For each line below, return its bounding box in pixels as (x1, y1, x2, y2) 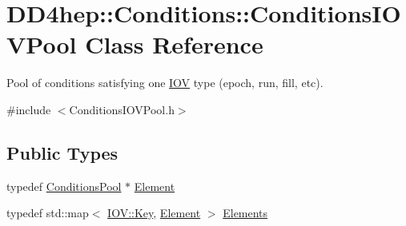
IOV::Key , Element (107, 204, 201, 221)
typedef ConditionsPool (6, 177, 122, 194)
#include (6, 101, 51, 117)
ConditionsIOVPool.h (69, 101, 175, 117)
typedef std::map (6, 204, 89, 221)
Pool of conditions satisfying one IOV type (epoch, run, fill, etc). (6, 74, 324, 91)
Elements (223, 204, 268, 221)
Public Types (6, 140, 119, 165)
